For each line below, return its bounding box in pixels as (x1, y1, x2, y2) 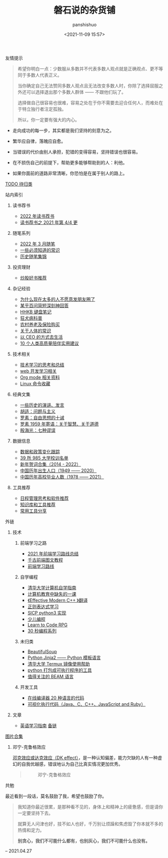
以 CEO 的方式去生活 (20, 334, 63, 340)
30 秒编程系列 (27, 628, 57, 634)
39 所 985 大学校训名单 (20, 454, 69, 461)
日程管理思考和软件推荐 (20, 495, 69, 501)
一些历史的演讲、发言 (20, 402, 64, 408)
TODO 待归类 (5, 181, 33, 187)
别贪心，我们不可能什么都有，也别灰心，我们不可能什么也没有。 (17, 837, 150, 844)
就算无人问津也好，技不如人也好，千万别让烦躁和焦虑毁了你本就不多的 (17, 821, 163, 827)
